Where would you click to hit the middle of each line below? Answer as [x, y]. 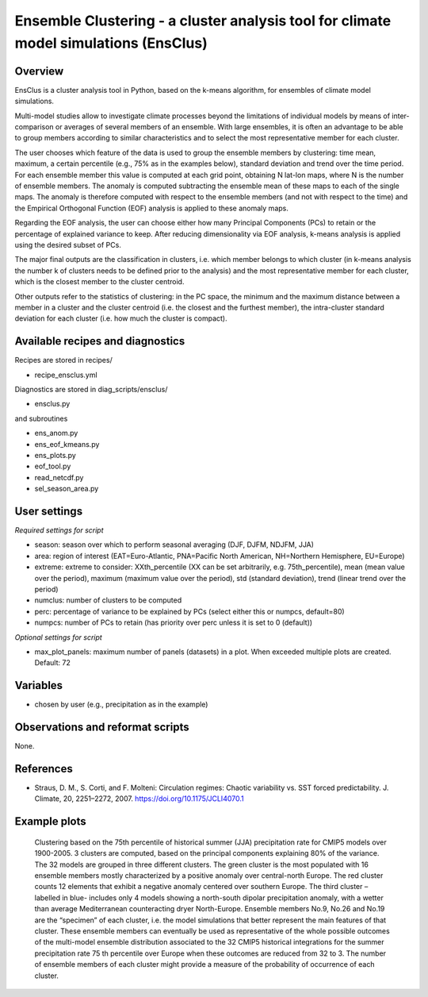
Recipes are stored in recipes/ [63, 360]
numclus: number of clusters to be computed [108, 600]
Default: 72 [52, 663]
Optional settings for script [58, 637]
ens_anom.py [56, 433]
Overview [39, 71]
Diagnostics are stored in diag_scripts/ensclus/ [91, 389]
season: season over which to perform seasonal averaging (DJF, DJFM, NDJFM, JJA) [174, 545]
